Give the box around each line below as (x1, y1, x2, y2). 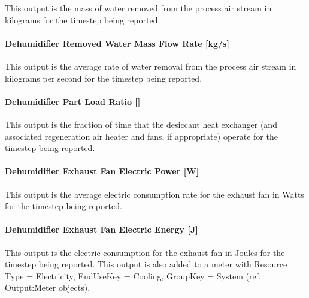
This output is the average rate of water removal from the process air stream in (5, 59, 296, 72)
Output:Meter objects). (5, 281, 90, 294)
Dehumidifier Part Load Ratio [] (5, 95, 141, 107)
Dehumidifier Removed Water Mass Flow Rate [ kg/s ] (5, 37, 229, 49)
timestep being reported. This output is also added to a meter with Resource (5, 258, 287, 270)
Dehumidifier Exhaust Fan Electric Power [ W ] (5, 165, 199, 177)
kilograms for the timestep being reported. (5, 13, 160, 26)
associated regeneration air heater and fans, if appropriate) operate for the (5, 130, 278, 142)
